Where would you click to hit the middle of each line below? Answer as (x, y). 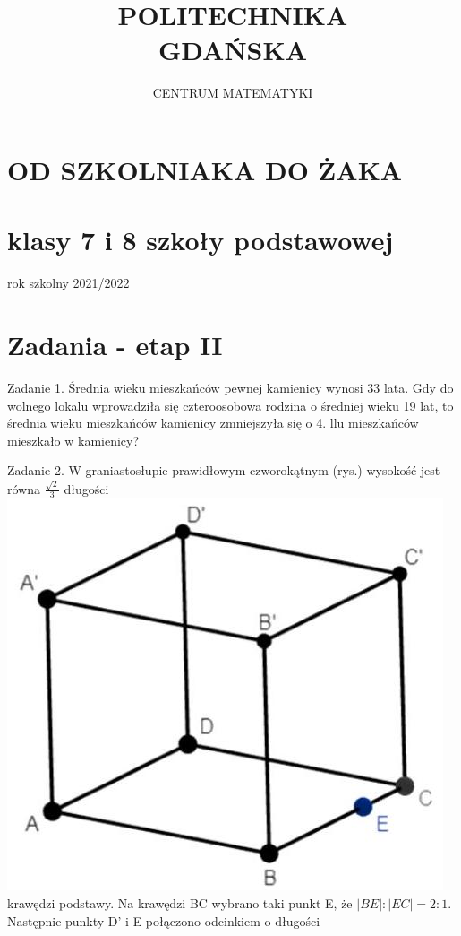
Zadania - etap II (115, 344)
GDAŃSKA (233, 50)
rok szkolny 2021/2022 (68, 283)
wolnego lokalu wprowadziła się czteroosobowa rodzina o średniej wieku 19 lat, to (230, 405)
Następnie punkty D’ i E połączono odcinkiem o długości (164, 920)
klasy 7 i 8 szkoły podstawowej (201, 240)
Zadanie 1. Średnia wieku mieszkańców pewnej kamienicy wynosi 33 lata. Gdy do (230, 387)
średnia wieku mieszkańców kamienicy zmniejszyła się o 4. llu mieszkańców (213, 423)
